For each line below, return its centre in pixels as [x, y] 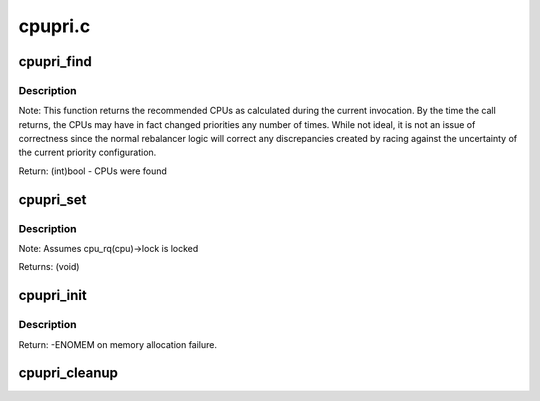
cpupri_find [55, 61]
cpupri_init [52, 295]
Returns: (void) [49, 267]
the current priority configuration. [87, 152]
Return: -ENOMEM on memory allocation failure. [118, 344]
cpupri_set [52, 199]
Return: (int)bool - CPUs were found [92, 171]
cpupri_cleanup [68, 373]
